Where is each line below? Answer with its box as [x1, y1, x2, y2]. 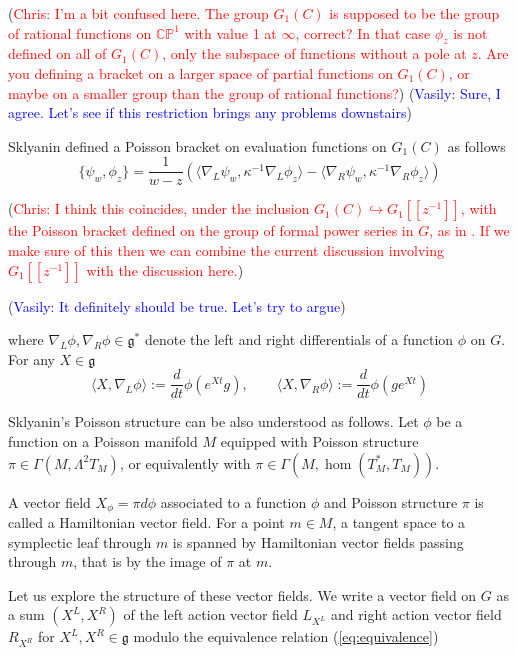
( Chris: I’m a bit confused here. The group [8, 3, 269, 23]
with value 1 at [184, 22, 277, 43]
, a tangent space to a [332, 512, 466, 533]
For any [8, 348, 55, 369]
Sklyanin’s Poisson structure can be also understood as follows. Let [8, 411, 419, 432]
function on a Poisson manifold [8, 431, 198, 452]
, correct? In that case [295, 22, 431, 43]
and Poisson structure [323, 491, 458, 512]
